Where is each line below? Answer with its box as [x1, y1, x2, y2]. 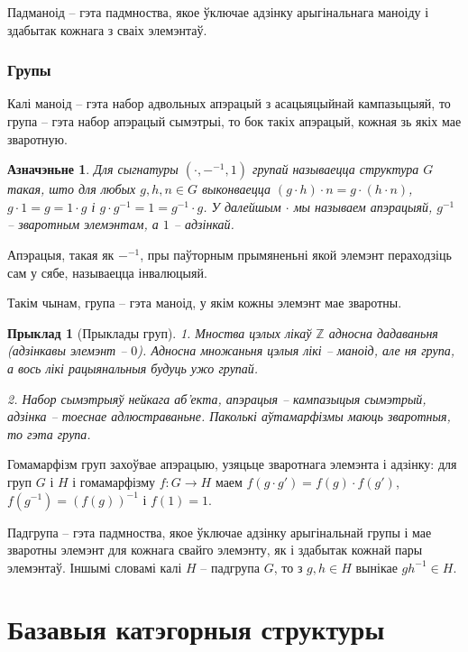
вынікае [355, 557, 398, 576]
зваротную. [7, 129, 68, 148]
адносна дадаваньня [328, 323, 438, 342]
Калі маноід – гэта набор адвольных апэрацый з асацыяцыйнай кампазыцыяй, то [7, 94, 451, 113]
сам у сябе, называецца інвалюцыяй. [7, 262, 207, 281]
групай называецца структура [252, 160, 419, 179]
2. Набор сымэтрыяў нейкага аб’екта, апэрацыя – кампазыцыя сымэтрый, [7, 389, 427, 408]
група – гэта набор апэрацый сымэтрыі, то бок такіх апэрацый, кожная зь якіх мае [7, 112, 462, 130]
